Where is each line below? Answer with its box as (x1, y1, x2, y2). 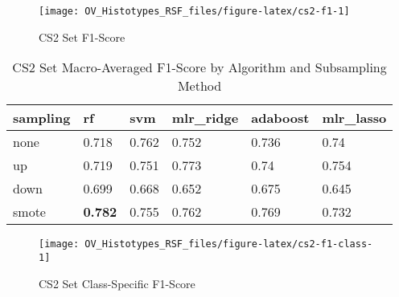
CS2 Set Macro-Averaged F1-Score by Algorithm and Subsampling (12, 58, 387, 77)
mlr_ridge (171, 108, 239, 128)
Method (177, 76, 222, 96)
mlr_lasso (322, 108, 387, 128)
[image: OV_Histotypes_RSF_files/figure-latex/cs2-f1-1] (39, 6, 350, 17)
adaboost (251, 108, 310, 128)
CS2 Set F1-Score (39, 28, 125, 45)
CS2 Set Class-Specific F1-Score (39, 275, 195, 291)
